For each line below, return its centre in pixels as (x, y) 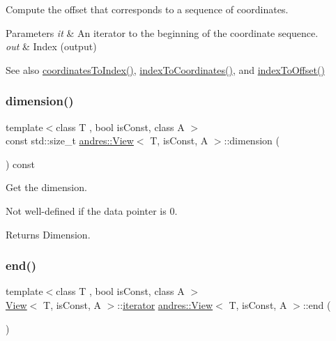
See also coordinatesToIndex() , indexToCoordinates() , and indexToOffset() (165, 69)
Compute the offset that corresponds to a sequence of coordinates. (147, 9)
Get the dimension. (46, 187)
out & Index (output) (51, 46)
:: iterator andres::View (165, 304)
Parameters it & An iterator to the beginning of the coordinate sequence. (162, 32)
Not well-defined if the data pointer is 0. (92, 210)
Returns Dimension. (48, 234)
